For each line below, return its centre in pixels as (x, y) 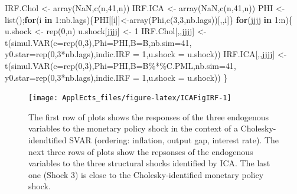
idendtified (48, 140)
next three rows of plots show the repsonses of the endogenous (141, 151)
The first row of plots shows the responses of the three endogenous (149, 116)
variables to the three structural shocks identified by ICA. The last (149, 163)
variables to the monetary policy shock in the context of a (133, 128)
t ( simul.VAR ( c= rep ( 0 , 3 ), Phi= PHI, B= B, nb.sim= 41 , (98, 42)
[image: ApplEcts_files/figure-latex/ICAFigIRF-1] (130, 98)
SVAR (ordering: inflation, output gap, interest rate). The (174, 140)
